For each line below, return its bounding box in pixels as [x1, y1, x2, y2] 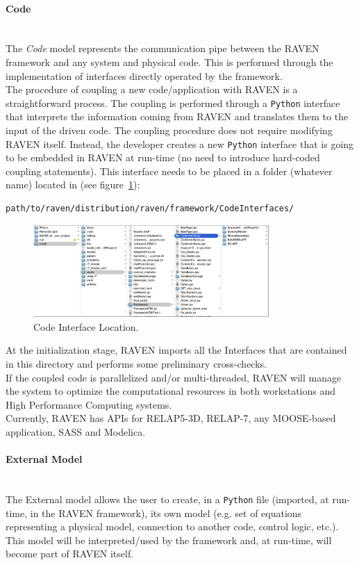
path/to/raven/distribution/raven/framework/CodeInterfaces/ [6, 204, 294, 214]
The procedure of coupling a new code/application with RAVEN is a [6, 82, 298, 97]
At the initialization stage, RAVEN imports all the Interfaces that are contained [6, 343, 347, 357]
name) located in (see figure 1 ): [6, 177, 140, 192]
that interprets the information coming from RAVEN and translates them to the [6, 109, 349, 124]
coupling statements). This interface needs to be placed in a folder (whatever [6, 163, 333, 178]
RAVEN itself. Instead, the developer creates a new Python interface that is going [6, 136, 354, 151]
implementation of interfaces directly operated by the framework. [6, 68, 283, 83]
